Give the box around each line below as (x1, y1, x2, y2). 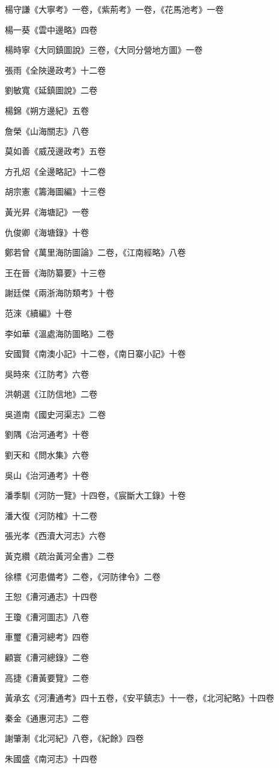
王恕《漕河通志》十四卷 (5, 590, 97, 603)
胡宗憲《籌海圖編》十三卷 (5, 185, 106, 198)
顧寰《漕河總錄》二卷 (5, 651, 89, 663)
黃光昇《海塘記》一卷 (5, 205, 89, 218)
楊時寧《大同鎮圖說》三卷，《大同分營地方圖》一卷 (5, 43, 203, 56)
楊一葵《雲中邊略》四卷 (5, 23, 97, 36)
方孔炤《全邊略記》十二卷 (5, 165, 106, 177)
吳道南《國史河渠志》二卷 (5, 408, 106, 420)
